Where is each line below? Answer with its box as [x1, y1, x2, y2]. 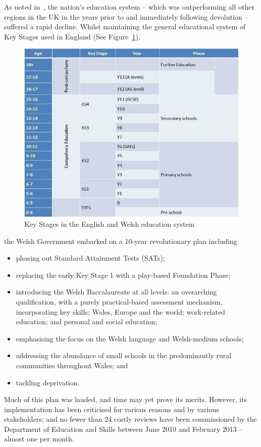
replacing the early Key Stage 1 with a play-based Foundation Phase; [16, 269, 231, 280]
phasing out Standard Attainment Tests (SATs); [16, 253, 165, 263]
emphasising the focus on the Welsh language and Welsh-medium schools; [16, 333, 244, 343]
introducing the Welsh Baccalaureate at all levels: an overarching [16, 286, 217, 297]
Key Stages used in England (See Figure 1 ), [4, 31, 140, 41]
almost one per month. [4, 433, 74, 444]
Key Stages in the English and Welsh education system [24, 218, 195, 229]
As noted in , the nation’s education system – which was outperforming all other [4, 2, 254, 12]
